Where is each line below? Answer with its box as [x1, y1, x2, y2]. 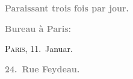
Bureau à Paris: [5, 22, 72, 34]
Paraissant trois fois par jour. [5, 2, 129, 14]
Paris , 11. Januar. [5, 42, 73, 55]
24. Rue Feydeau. [5, 62, 80, 75]
